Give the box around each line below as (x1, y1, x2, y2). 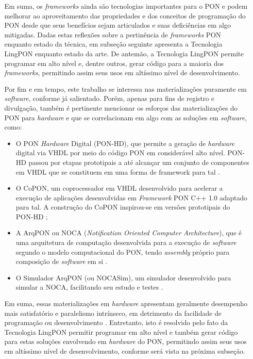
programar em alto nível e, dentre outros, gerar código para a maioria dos (4, 58, 224, 68)
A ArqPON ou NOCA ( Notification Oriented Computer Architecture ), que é (16, 228, 242, 238)
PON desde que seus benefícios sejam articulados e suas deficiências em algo (4, 20, 231, 30)
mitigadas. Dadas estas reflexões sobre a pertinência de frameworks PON (4, 29, 221, 39)
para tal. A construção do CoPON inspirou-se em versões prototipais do (16, 202, 230, 212)
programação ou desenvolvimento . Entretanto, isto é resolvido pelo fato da (4, 317, 228, 327)
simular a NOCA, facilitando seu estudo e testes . (16, 282, 163, 292)
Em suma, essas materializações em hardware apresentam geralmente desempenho (4, 298, 248, 309)
